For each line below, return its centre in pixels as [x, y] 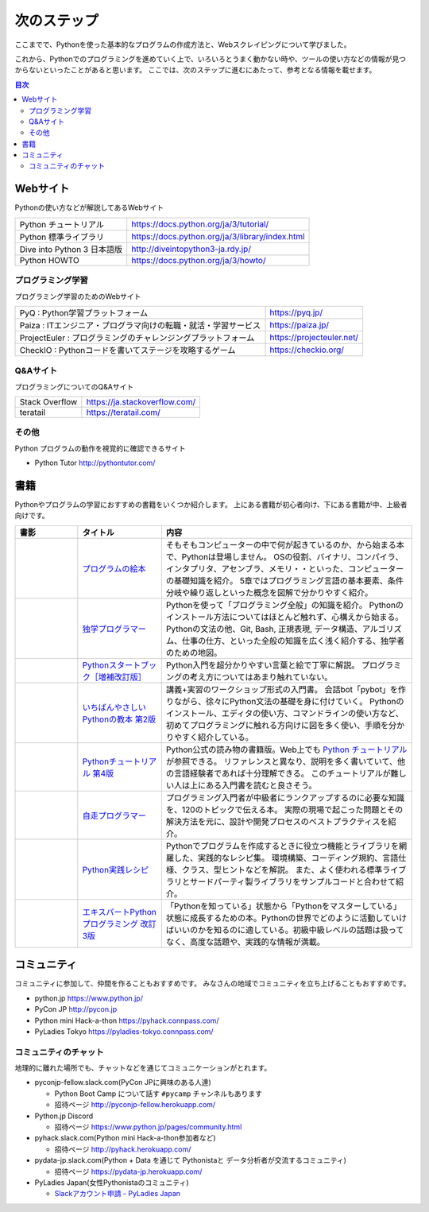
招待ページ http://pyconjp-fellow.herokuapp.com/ [135, 1105]
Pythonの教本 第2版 [119, 719]
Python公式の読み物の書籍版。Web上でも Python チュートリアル [286, 749]
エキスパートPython [119, 912]
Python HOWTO [49, 260]
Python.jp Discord [64, 1116]
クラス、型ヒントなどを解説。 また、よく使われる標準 [282, 869]
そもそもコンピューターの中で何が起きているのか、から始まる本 [285, 544]
